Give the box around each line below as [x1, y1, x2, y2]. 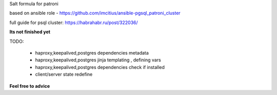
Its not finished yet [9, 29, 51, 35]
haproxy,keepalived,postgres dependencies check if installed [35, 64, 165, 70]
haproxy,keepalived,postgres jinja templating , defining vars [35, 57, 161, 63]
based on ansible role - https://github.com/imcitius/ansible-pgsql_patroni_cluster [9, 10, 181, 16]
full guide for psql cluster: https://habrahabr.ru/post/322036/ [9, 19, 138, 26]
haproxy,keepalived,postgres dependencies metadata [35, 50, 149, 56]
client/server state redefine [35, 72, 93, 78]
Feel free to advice [9, 83, 50, 89]
